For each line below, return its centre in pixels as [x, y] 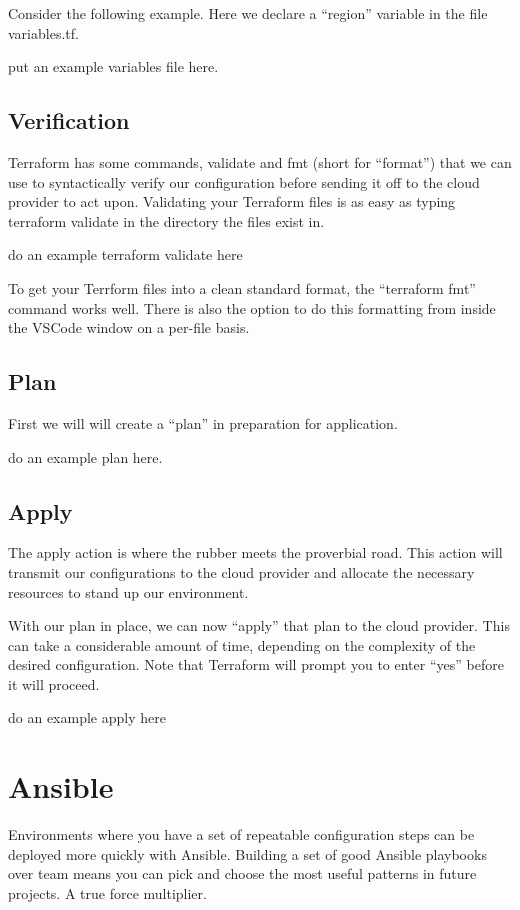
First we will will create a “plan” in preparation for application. [203, 422]
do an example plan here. [85, 456]
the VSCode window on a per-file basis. [129, 327]
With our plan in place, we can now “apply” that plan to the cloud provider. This [259, 625]
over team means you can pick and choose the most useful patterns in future [242, 873]
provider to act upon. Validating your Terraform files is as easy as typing [232, 201]
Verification [69, 120]
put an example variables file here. [113, 66]
